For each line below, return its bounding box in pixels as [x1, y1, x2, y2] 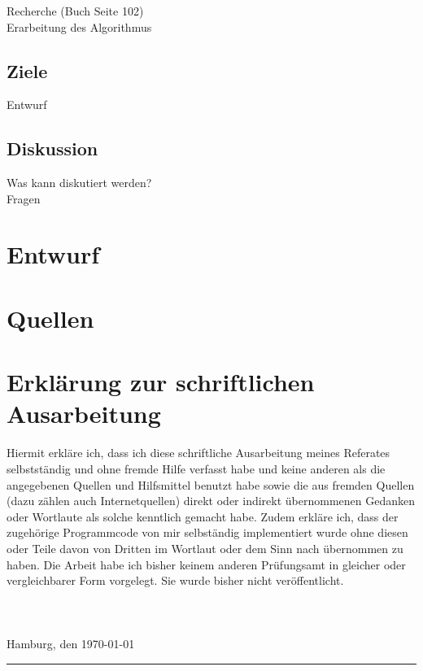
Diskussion [7, 136, 98, 161]
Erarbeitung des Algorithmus [7, 18, 152, 35]
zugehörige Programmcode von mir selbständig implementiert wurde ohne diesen [7, 524, 408, 541]
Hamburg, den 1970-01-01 [7, 635, 135, 652]
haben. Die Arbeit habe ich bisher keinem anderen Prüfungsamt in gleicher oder [7, 556, 406, 573]
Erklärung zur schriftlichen [7, 365, 315, 399]
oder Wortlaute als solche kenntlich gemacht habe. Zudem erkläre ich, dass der [7, 508, 399, 525]
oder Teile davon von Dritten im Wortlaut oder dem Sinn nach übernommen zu [7, 539, 403, 556]
